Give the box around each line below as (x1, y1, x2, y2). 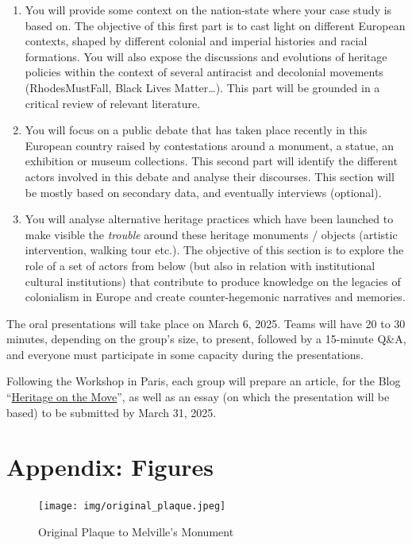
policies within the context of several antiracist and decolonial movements (25, 64, 383, 80)
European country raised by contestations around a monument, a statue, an (25, 137, 395, 153)
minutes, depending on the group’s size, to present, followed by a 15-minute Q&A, (6, 330, 406, 347)
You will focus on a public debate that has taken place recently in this (25, 122, 368, 138)
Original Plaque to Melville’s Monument (38, 524, 234, 540)
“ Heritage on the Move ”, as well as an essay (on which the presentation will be (6, 388, 390, 405)
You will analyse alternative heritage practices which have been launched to (25, 211, 394, 227)
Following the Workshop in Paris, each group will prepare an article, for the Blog (6, 373, 401, 389)
